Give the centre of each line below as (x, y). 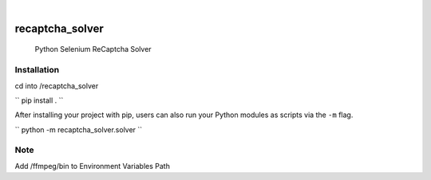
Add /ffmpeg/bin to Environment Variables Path (93, 166)
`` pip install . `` (39, 100)
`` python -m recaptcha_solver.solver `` (79, 129)
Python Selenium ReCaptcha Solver (93, 49)
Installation (37, 70)
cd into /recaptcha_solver (57, 86)
